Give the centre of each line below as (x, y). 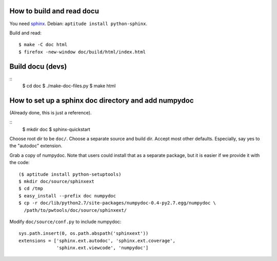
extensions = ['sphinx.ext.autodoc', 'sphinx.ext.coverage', (97, 240)
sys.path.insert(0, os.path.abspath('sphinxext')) (84, 234)
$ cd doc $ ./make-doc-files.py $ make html (69, 86)
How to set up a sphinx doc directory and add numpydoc (102, 100)
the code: (20, 163)
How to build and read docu (54, 11)
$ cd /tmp (31, 189)
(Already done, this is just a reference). (51, 112)
